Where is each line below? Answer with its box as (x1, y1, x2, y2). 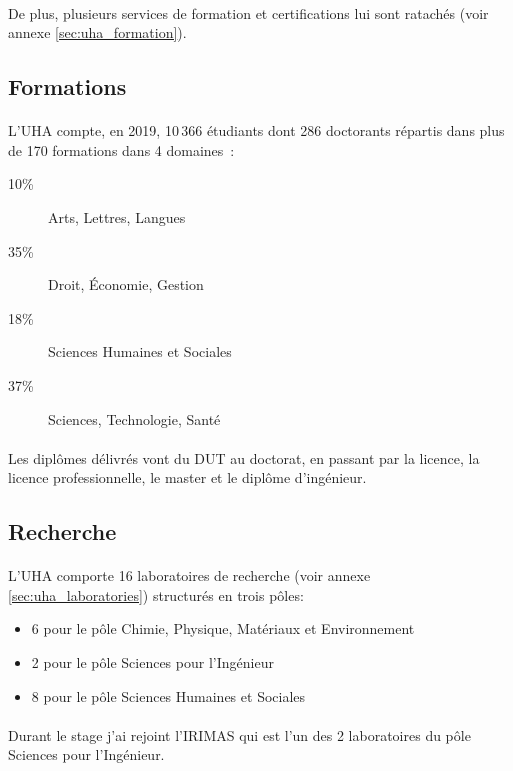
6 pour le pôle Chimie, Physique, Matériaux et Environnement (31, 618, 415, 639)
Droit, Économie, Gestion (48, 274, 204, 295)
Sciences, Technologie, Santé (48, 408, 221, 429)
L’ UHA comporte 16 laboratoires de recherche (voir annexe (8, 565, 371, 586)
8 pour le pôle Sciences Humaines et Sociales (31, 685, 306, 706)
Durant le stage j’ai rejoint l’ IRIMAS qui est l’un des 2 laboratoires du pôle (8, 724, 471, 745)
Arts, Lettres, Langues (48, 206, 186, 227)
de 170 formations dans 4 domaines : (8, 139, 235, 160)
